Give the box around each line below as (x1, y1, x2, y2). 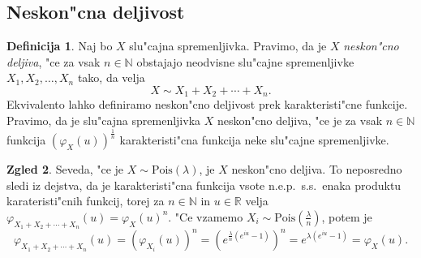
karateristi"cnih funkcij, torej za (6, 192, 165, 209)
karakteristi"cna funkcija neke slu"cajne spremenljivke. (119, 131, 389, 148)
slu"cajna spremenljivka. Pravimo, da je (129, 37, 327, 54)
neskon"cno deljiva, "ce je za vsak (217, 112, 383, 129)
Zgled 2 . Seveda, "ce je (6, 160, 124, 177)
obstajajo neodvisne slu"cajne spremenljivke (136, 53, 354, 70)
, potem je (321, 208, 372, 225)
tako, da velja (77, 69, 145, 86)
